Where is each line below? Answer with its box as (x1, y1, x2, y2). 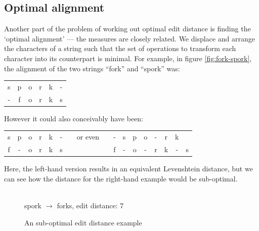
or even (76, 131, 100, 142)
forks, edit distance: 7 (57, 200, 124, 210)
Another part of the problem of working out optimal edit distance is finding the (4, 23, 251, 34)
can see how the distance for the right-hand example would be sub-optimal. (4, 173, 238, 183)
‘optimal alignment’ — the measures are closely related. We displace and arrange (4, 33, 255, 43)
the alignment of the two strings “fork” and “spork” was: (4, 63, 180, 73)
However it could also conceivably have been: (4, 113, 144, 123)
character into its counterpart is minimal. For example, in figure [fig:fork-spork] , (4, 53, 252, 63)
